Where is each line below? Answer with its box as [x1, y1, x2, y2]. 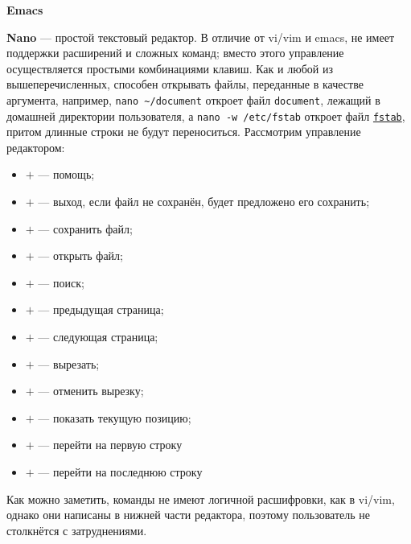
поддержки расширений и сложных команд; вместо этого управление [6, 44, 344, 61]
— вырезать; [38, 355, 100, 372]
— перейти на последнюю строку [38, 464, 203, 480]
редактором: [6, 138, 65, 155]
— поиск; [38, 274, 84, 291]
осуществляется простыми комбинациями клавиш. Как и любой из [6, 60, 333, 76]
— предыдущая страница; [38, 301, 164, 318]
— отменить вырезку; [38, 382, 144, 399]
